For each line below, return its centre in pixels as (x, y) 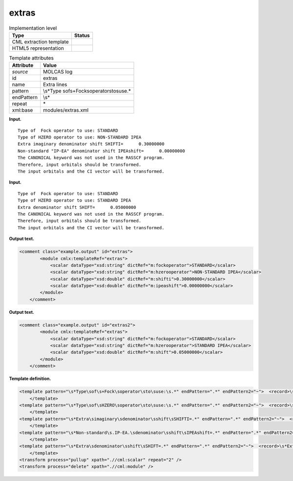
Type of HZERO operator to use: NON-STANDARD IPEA (80, 137)
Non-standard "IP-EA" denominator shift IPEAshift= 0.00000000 (101, 151)
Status (82, 35)
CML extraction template (40, 41)
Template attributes (31, 58)
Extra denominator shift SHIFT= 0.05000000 (77, 207)
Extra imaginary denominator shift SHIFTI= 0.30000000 (91, 144)
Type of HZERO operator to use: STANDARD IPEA (74, 200)
